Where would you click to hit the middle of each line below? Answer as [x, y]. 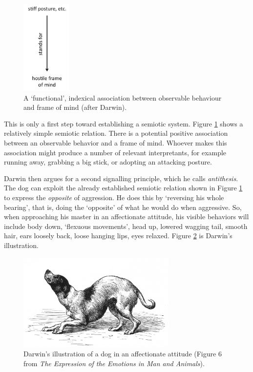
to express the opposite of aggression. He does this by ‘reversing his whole [114, 197]
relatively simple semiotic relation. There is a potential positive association [116, 133]
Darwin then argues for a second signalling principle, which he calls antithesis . [121, 178]
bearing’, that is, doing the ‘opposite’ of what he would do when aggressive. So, [123, 207]
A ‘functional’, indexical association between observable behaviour [123, 97]
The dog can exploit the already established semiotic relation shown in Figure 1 [123, 188]
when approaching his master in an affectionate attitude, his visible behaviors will [126, 217]
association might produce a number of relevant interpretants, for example [115, 152]
